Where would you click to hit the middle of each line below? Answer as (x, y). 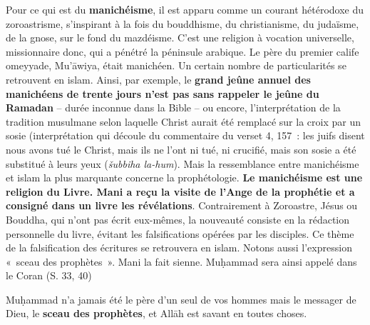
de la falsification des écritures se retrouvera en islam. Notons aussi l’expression (179, 247)
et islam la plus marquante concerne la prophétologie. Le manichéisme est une (184, 177)
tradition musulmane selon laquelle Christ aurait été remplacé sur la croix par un (183, 121)
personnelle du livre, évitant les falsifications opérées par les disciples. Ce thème (180, 233)
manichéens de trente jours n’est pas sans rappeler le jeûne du (163, 93)
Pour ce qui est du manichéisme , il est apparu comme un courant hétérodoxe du (185, 9)
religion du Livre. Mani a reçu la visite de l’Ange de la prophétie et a (180, 191)
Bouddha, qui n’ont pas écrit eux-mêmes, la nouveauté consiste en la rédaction (178, 219)
